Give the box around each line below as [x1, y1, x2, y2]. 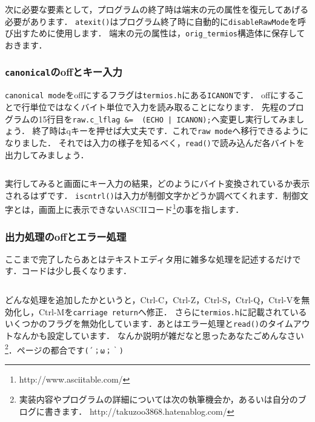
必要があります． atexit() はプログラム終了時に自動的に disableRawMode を [5, 15, 298, 27]
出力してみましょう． [5, 148, 89, 161]
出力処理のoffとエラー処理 [5, 229, 127, 244]
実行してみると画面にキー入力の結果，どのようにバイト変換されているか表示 [5, 177, 310, 190]
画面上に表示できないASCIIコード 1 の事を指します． [38, 201, 244, 215]
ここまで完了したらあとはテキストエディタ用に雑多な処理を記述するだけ [5, 252, 293, 265]
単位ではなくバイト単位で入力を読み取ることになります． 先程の [30, 100, 287, 113]
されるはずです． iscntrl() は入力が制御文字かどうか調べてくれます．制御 [5, 189, 300, 201]
